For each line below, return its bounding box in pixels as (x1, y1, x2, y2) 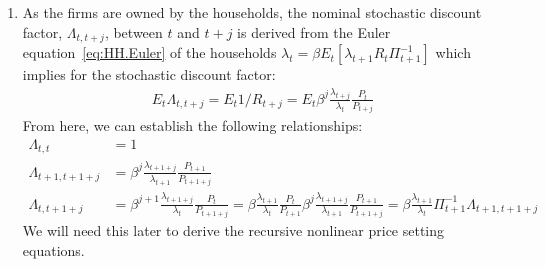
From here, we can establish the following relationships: (22, 115, 363, 136)
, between (104, 21, 163, 42)
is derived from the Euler (237, 21, 391, 42)
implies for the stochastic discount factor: (22, 64, 276, 85)
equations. (22, 239, 85, 260)
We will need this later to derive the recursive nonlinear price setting (22, 220, 445, 241)
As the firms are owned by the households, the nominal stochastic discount (22, 2, 482, 22)
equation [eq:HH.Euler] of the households (22, 42, 277, 63)
